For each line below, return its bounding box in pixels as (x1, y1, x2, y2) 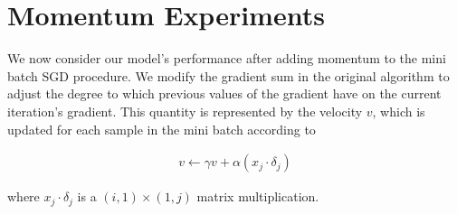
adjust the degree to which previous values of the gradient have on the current (7, 84, 442, 103)
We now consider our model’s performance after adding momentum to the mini (7, 49, 446, 68)
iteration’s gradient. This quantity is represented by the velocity (7, 101, 363, 120)
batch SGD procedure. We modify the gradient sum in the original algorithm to (7, 66, 450, 85)
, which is (372, 101, 425, 120)
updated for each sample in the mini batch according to (7, 119, 316, 138)
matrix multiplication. (196, 187, 319, 206)
